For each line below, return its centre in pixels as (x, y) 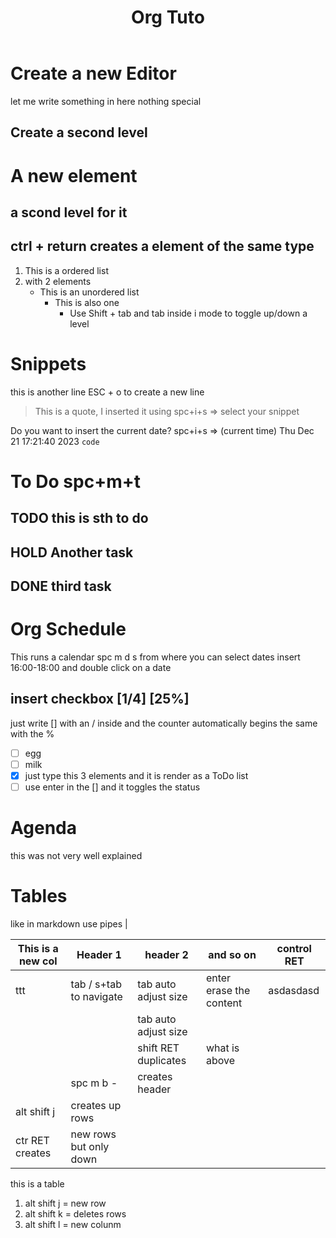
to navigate (96, 996)
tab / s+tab (96, 984)
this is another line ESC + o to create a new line (107, 392)
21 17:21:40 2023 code (55, 441)
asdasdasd (294, 990)
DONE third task (61, 586)
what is (222, 1048)
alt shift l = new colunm (73, 1224)
